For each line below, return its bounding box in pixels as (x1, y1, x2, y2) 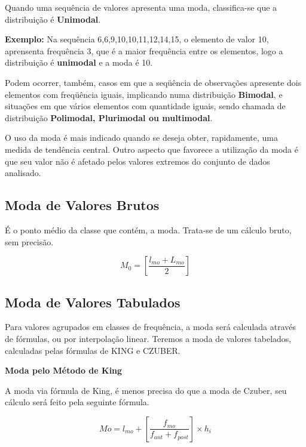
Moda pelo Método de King (5, 364, 123, 377)
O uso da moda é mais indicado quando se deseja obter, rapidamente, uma (5, 131, 278, 144)
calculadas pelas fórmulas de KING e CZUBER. (5, 344, 180, 356)
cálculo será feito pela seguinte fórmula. (5, 396, 149, 408)
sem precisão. (5, 235, 54, 248)
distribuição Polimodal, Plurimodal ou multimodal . (5, 111, 213, 124)
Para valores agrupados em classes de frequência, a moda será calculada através (5, 320, 296, 333)
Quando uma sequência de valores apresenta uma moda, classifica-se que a (5, 1, 277, 13)
